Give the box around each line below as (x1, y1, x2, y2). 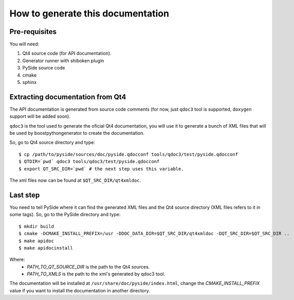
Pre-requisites (9, 27, 57, 36)
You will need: (9, 41, 40, 47)
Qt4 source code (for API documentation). (22, 50, 112, 57)
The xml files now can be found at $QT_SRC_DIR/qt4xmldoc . (9, 178, 141, 184)
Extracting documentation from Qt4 (9, 93, 126, 101)
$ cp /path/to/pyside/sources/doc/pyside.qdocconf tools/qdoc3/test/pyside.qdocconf (19, 151, 238, 157)
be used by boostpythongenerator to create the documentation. (9, 130, 145, 136)
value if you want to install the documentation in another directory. (9, 287, 150, 293)
